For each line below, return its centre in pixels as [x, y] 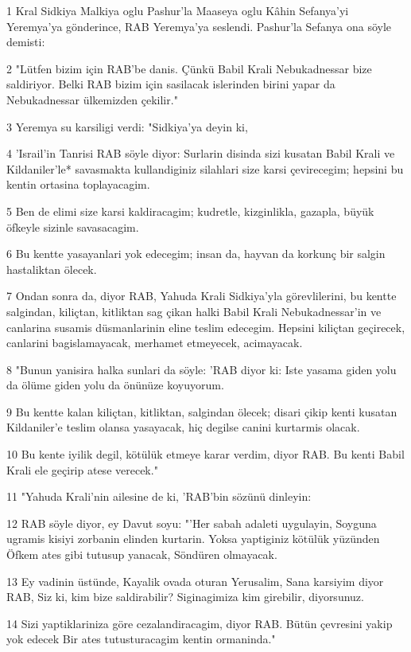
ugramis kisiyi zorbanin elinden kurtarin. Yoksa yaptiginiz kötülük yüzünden [193, 539]
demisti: [26, 42]
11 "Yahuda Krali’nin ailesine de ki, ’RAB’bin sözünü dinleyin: [159, 496]
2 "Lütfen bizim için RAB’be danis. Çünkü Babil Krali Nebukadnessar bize [189, 68]
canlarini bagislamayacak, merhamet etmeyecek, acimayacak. [155, 343]
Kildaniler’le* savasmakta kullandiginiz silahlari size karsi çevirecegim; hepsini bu [205, 168]
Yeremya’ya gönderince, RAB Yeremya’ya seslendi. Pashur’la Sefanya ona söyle [199, 26]
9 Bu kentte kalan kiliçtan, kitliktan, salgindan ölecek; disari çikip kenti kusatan [202, 411]
